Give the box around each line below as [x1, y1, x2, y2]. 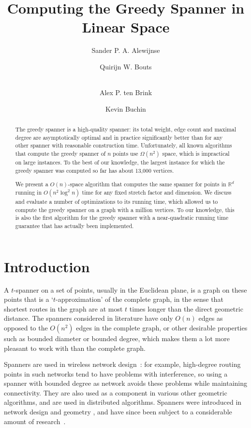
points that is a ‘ [4, 294, 54, 304]
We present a [15, 180, 48, 188]
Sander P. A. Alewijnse [91, 45, 160, 55]
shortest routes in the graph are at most [4, 303, 123, 313]
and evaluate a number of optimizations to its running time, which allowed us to [15, 197, 218, 205]
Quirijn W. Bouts [100, 61, 152, 71]
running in [15, 188, 42, 196]
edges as [198, 313, 223, 323]
